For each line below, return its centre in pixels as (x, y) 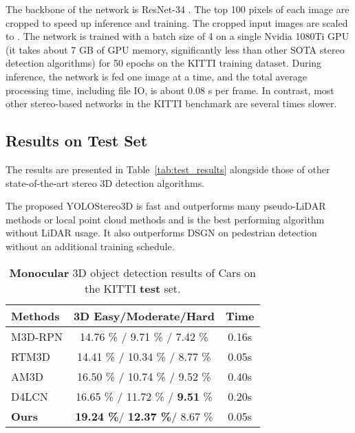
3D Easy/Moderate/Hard (144, 315)
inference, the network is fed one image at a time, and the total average (157, 76)
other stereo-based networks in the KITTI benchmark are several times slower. (171, 103)
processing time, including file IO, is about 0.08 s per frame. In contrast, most (170, 90)
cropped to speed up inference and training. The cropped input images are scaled (177, 22)
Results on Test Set (77, 141)
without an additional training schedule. (90, 246)
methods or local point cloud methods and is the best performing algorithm (165, 219)
